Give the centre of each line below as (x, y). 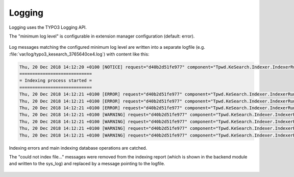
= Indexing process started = (56, 81)
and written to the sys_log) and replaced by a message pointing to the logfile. (87, 164)
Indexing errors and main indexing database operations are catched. (78, 148)
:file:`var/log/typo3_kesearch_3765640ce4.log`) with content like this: (79, 54)
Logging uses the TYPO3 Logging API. (48, 27)
